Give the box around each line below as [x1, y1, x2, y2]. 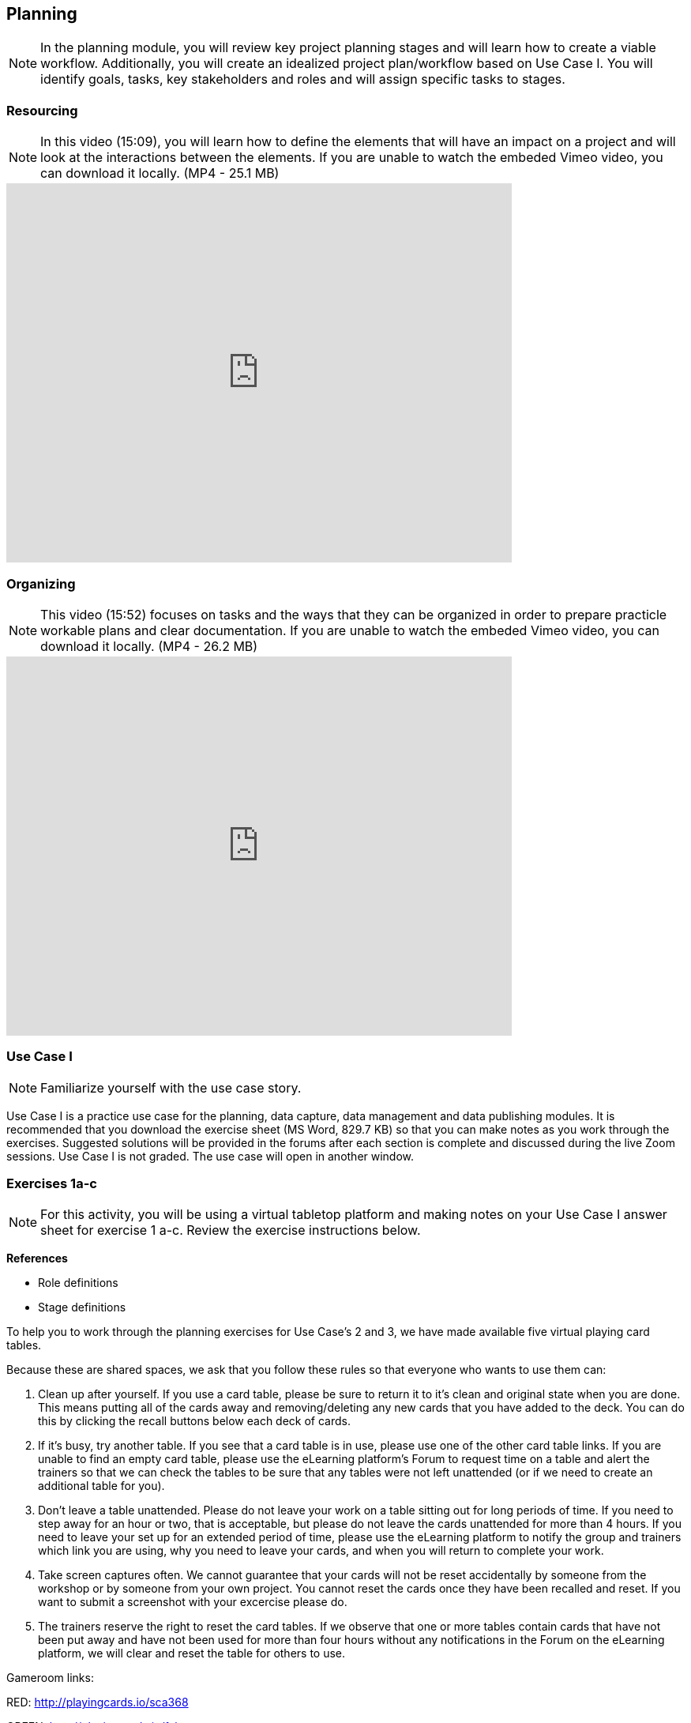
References [6, 1251, 68, 1266]
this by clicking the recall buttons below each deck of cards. [38, 1414, 351, 1428]
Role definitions [38, 1276, 118, 1290]
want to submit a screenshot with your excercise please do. [38, 1595, 347, 1609]
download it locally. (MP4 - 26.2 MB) [40, 638, 258, 654]
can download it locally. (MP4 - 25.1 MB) [40, 165, 280, 182]
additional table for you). [38, 1479, 165, 1493]
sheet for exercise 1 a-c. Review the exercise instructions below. [40, 1222, 421, 1239]
